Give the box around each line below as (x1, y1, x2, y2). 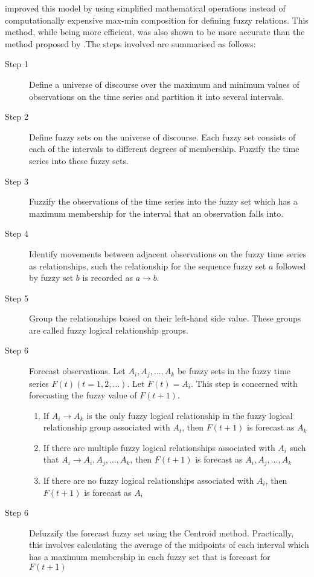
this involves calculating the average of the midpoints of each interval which (29, 538, 309, 551)
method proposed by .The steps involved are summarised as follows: (5, 37, 256, 50)
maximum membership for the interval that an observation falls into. (29, 206, 284, 219)
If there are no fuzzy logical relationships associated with (43, 473, 254, 486)
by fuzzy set (29, 271, 74, 284)
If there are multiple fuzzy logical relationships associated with (43, 441, 275, 453)
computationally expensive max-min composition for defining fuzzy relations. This (5, 13, 309, 26)
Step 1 (5, 58, 28, 70)
